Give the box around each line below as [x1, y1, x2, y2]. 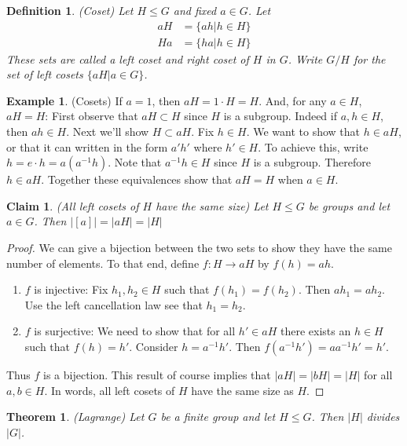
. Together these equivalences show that [41, 171, 233, 188]
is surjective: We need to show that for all [34, 323, 236, 339]
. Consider [129, 338, 178, 354]
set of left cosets [6, 66, 83, 82]
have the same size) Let [156, 197, 269, 214]
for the [353, 50, 386, 67]
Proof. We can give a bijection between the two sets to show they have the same [6, 239, 392, 255]
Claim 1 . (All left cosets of [6, 197, 139, 214]
